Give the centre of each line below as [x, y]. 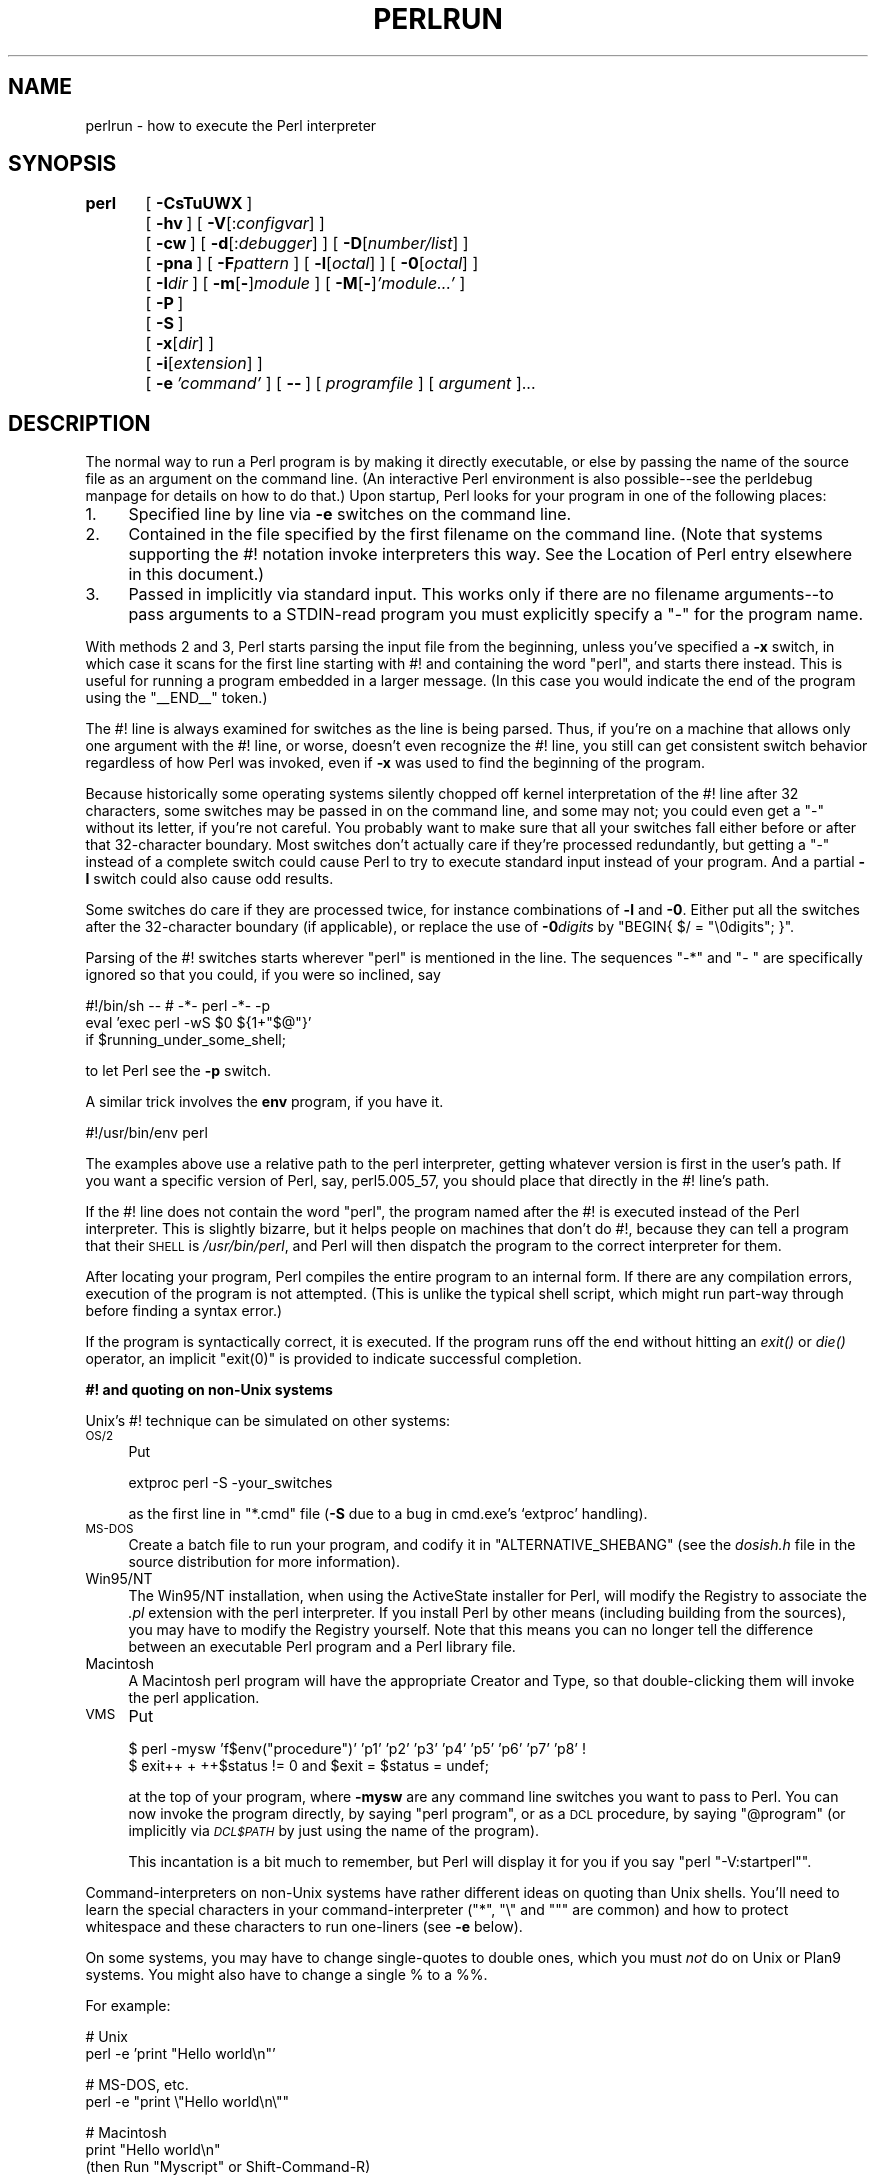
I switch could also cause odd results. [209, 879]
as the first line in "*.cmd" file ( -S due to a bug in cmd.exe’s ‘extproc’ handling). [388, 1514]
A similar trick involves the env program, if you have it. [264, 1102]
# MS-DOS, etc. [137, 2085]
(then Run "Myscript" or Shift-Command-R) [228, 2167]
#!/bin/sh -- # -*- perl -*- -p [178, 1006]
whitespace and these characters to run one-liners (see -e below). [304, 1927]
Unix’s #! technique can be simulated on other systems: [268, 1421]
